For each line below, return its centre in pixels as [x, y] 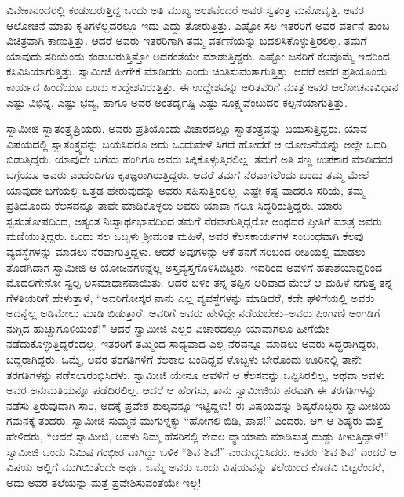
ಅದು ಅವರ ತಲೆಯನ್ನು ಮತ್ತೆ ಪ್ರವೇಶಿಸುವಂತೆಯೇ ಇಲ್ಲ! [104, 482]
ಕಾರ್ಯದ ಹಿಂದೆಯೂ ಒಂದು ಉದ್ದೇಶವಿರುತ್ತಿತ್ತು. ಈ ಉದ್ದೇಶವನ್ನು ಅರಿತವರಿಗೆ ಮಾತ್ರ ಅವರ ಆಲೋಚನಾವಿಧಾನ [202, 86]
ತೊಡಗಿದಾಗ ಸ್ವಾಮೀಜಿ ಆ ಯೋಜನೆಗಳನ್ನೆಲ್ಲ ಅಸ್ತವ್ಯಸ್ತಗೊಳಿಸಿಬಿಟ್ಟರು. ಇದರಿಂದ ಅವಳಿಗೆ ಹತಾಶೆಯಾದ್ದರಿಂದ [194, 267]
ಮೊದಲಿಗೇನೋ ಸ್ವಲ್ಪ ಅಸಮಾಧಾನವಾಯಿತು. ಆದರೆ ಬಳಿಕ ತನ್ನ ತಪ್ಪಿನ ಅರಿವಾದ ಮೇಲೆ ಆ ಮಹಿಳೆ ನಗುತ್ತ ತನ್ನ [200, 282]
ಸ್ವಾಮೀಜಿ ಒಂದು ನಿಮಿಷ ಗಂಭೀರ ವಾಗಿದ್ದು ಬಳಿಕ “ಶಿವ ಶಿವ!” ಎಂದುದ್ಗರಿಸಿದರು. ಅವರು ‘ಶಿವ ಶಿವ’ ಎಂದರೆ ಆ [202, 451]
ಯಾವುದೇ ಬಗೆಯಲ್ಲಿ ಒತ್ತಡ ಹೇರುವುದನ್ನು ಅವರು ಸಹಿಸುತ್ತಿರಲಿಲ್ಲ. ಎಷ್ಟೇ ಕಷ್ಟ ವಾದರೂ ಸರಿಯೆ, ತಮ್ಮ [186, 190]
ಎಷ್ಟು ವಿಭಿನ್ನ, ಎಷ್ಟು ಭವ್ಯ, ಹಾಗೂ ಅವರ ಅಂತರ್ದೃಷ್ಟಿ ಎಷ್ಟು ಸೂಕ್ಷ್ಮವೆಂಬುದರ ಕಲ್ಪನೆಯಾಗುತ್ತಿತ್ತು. [177, 102]
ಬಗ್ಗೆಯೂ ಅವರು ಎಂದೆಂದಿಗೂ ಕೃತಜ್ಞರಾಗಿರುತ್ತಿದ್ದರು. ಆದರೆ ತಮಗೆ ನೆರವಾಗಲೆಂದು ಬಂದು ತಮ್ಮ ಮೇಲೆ [188, 174]
